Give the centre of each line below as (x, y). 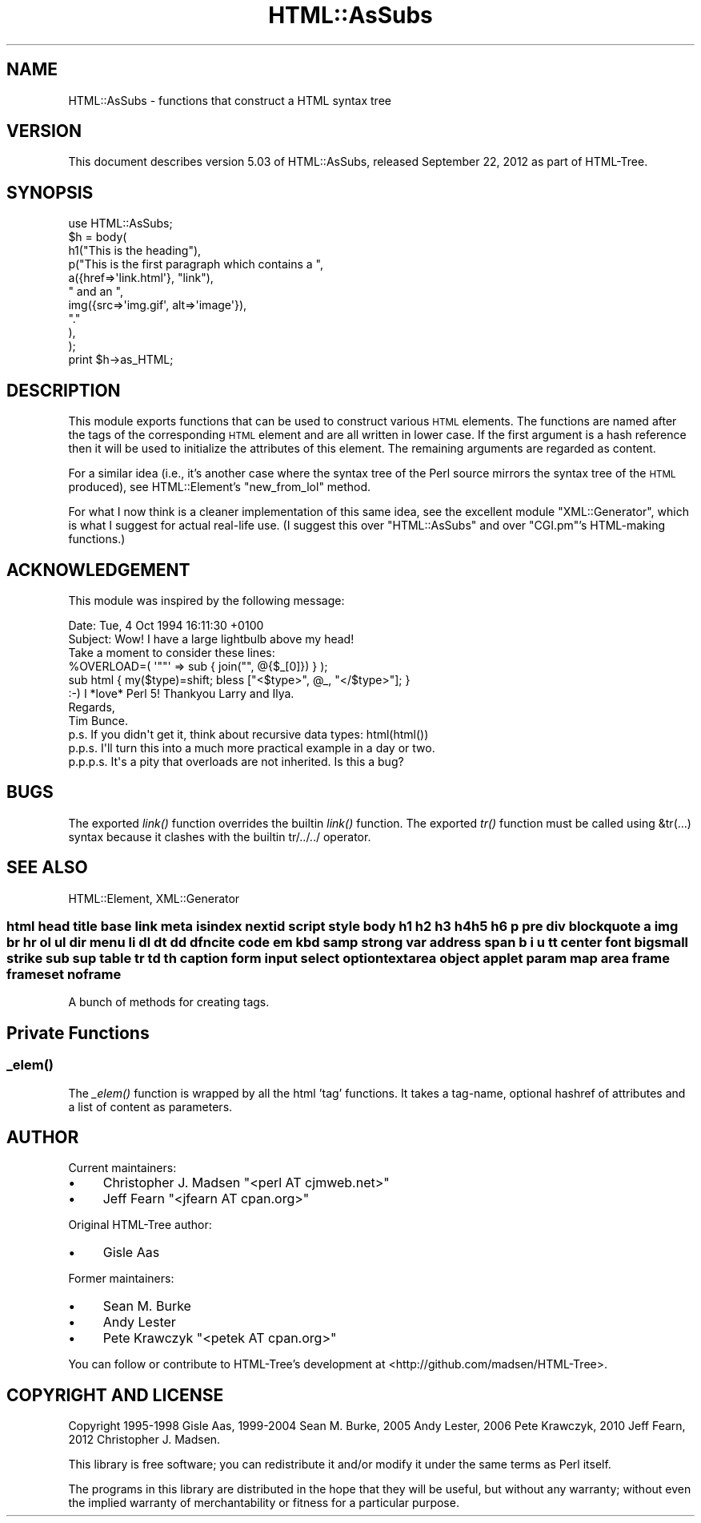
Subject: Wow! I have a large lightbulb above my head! (211, 639)
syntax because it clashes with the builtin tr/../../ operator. (220, 836)
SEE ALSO (47, 868)
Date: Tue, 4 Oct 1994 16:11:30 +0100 (166, 625)
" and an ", (96, 292)
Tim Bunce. (98, 720)
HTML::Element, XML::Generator (154, 898)
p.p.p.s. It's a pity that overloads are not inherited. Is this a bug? (236, 761)
